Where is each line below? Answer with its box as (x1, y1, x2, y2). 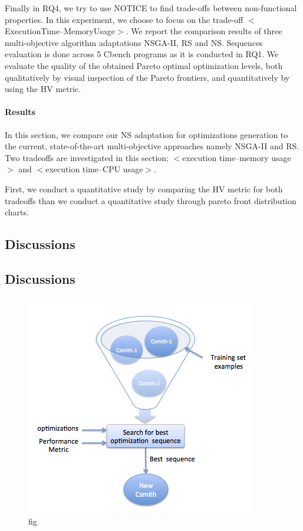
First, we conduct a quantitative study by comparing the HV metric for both (5, 182, 283, 195)
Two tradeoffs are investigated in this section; (5, 151, 169, 163)
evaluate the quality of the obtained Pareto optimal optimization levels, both (5, 59, 283, 71)
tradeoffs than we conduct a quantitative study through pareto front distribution (5, 194, 297, 206)
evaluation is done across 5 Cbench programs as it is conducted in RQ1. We (5, 48, 279, 60)
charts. (5, 206, 29, 218)
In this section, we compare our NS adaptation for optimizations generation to (5, 128, 288, 140)
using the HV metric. (5, 83, 81, 95)
